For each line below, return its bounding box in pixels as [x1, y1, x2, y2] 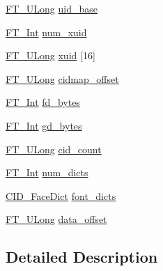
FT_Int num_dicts [6, 165, 88, 180]
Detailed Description [6, 246, 158, 268]
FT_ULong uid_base [6, 1, 98, 15]
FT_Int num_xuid [6, 24, 87, 39]
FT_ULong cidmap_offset [6, 71, 119, 86]
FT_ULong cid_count [6, 141, 102, 156]
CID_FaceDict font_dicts [6, 188, 116, 203]
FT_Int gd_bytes [6, 118, 82, 132]
